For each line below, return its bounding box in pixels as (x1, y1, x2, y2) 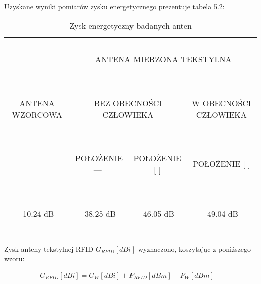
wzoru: (4, 253, 25, 264)
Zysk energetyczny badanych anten (69, 19, 192, 31)
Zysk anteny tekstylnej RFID (4, 243, 94, 254)
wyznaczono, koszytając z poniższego (138, 243, 251, 254)
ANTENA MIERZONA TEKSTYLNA (95, 53, 232, 65)
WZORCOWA (12, 108, 62, 120)
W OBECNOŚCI (191, 97, 251, 109)
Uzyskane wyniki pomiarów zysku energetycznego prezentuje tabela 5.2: (4, 1, 225, 11)
